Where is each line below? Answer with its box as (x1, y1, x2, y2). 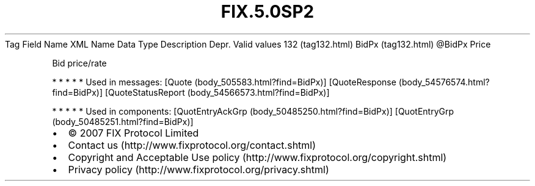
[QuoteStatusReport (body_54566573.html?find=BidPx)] (104, 87, 330, 98)
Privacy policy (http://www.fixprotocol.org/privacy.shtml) (68, 163, 329, 176)
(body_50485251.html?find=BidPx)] (52, 116, 194, 127)
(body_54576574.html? (398, 76, 490, 87)
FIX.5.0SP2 (220, 1, 315, 22)
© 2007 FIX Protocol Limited (68, 126, 199, 139)
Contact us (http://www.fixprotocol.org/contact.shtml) (68, 138, 316, 151)
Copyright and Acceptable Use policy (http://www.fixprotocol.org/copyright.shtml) (68, 151, 447, 163)
